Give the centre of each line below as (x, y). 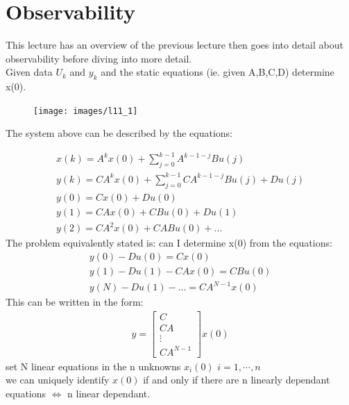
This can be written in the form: (75, 302)
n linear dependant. (109, 393)
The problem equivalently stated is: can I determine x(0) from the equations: (169, 243)
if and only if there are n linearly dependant (237, 380)
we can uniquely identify (58, 380)
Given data (29, 72)
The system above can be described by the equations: (119, 133)
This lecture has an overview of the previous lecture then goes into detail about (174, 45)
